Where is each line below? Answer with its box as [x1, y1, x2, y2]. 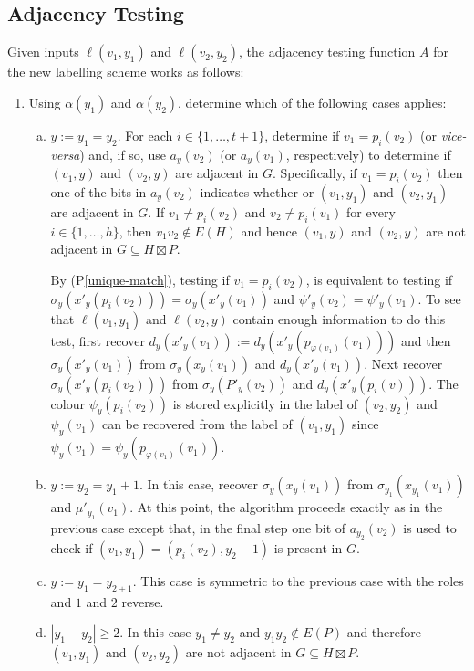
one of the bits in [50, 182, 147, 201]
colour [50, 393, 85, 413]
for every [346, 202, 396, 221]
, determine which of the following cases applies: [178, 92, 447, 111]
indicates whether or [200, 182, 314, 201]
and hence [241, 221, 297, 240]
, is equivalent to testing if [305, 269, 453, 288]
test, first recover [50, 330, 145, 350]
